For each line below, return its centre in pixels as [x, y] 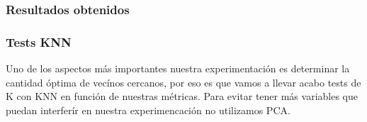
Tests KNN [39, 41]
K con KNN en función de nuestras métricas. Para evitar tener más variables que [182, 96]
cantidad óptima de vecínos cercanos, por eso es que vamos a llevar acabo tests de [183, 82]
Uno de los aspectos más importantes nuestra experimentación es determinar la [178, 68]
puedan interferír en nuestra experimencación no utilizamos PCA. [148, 110]
